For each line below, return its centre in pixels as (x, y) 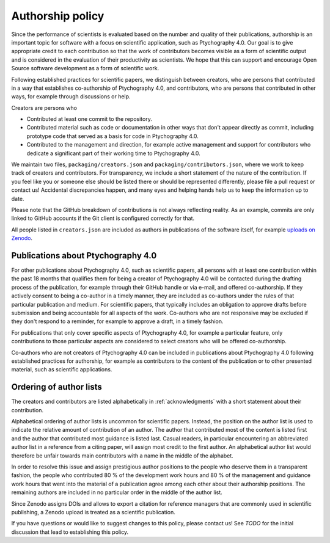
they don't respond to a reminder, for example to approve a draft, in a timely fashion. (117, 321)
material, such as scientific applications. (62, 370)
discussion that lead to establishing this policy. (70, 532)
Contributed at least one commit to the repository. (89, 119)
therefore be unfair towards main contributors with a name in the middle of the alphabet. (122, 456)
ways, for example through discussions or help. (71, 97)
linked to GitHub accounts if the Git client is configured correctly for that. (103, 218)
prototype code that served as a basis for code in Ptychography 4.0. (112, 136)
